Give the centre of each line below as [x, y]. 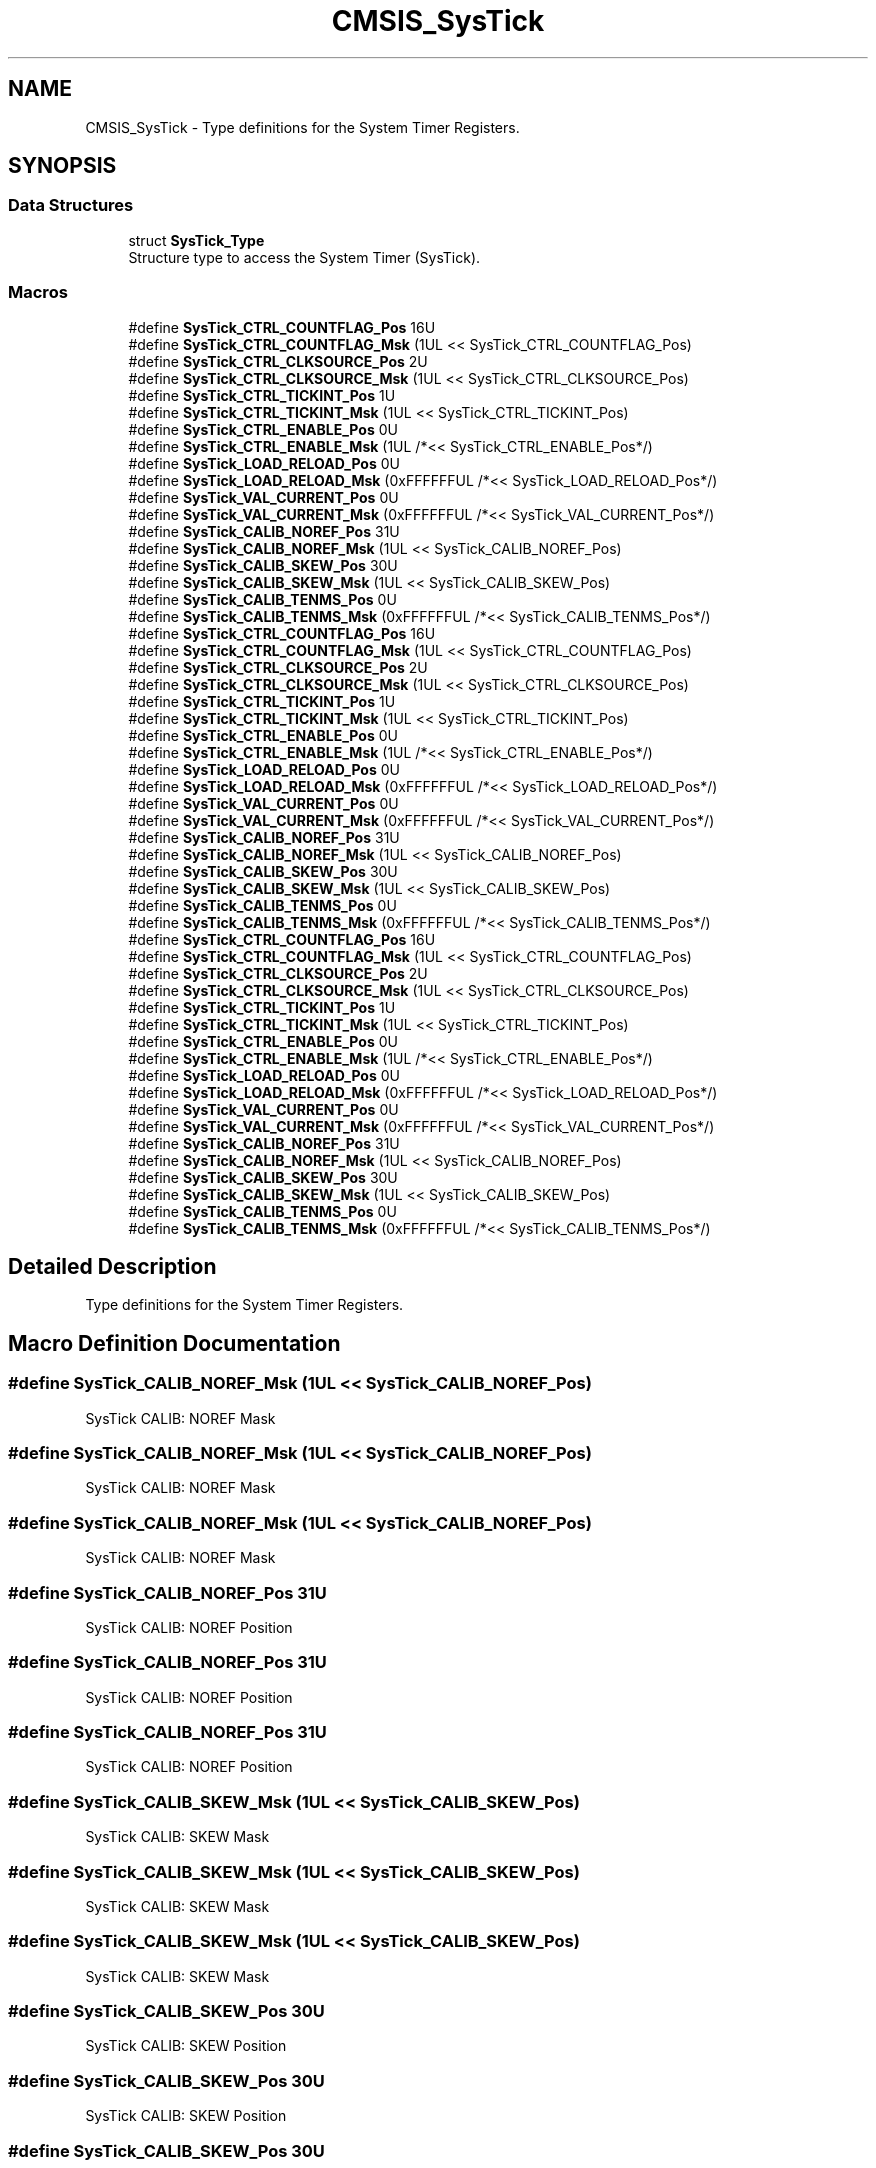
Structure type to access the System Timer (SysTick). [304, 257]
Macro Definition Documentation [174, 1343]
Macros [38, 292]
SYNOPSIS [62, 166]
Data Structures [71, 205]
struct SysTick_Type [196, 240]
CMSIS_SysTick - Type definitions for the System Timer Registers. [302, 127]
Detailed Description [112, 1266]
